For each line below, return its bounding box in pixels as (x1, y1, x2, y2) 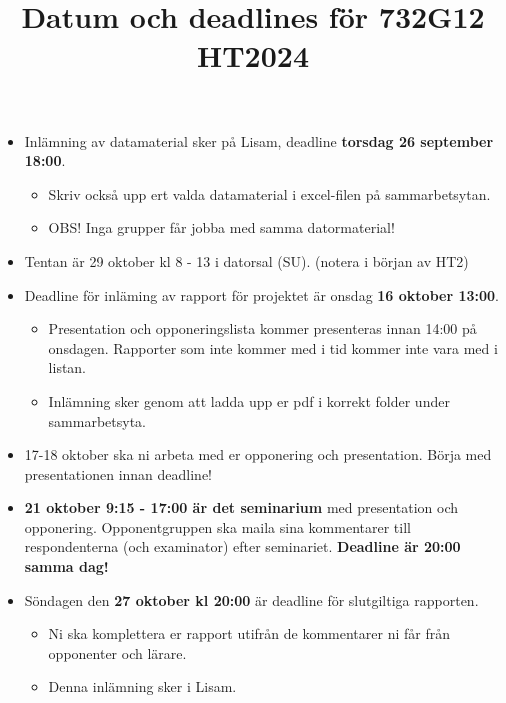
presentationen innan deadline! (24, 463, 213, 484)
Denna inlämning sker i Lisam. (48, 676, 237, 697)
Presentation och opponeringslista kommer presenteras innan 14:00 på (48, 318, 477, 339)
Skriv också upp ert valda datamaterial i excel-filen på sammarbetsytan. (48, 183, 491, 204)
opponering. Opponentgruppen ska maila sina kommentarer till (24, 516, 411, 537)
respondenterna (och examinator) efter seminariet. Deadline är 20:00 (24, 536, 461, 557)
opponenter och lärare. (48, 642, 187, 663)
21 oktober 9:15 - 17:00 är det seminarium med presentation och (24, 497, 459, 518)
